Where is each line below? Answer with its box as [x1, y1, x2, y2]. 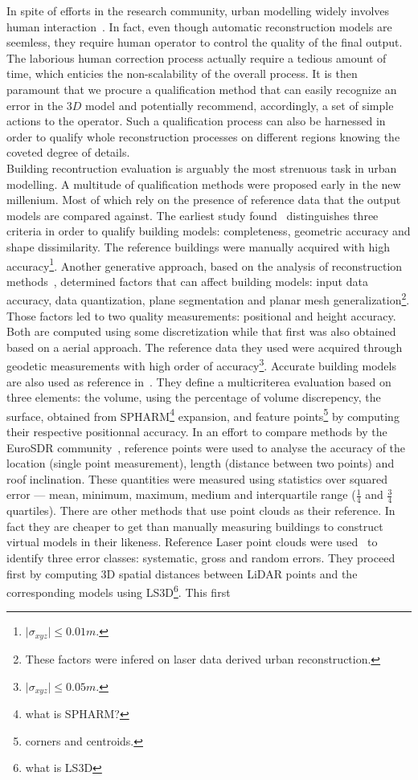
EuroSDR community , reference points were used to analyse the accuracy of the [6, 439, 406, 455]
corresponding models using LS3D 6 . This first [6, 582, 231, 600]
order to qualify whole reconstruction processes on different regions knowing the [6, 128, 400, 145]
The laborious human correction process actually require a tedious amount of [6, 49, 387, 66]
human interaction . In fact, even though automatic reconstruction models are [6, 18, 392, 35]
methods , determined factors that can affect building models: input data [6, 272, 368, 289]
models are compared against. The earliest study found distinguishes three [6, 206, 379, 223]
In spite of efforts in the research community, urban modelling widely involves [6, 2, 390, 18]
